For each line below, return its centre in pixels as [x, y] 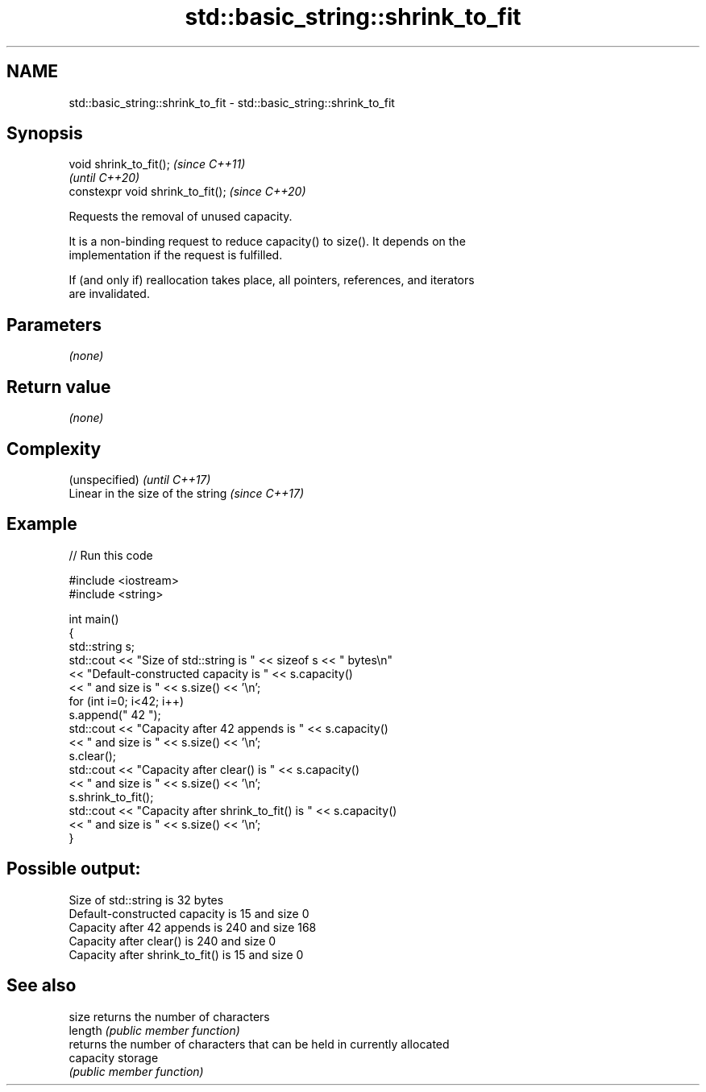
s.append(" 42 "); [115, 714]
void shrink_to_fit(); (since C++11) [157, 164]
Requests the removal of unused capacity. [181, 217]
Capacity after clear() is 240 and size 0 [172, 941]
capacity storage [114, 1057]
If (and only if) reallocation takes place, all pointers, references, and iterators [272, 280]
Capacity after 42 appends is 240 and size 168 [193, 927]
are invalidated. [109, 294]
